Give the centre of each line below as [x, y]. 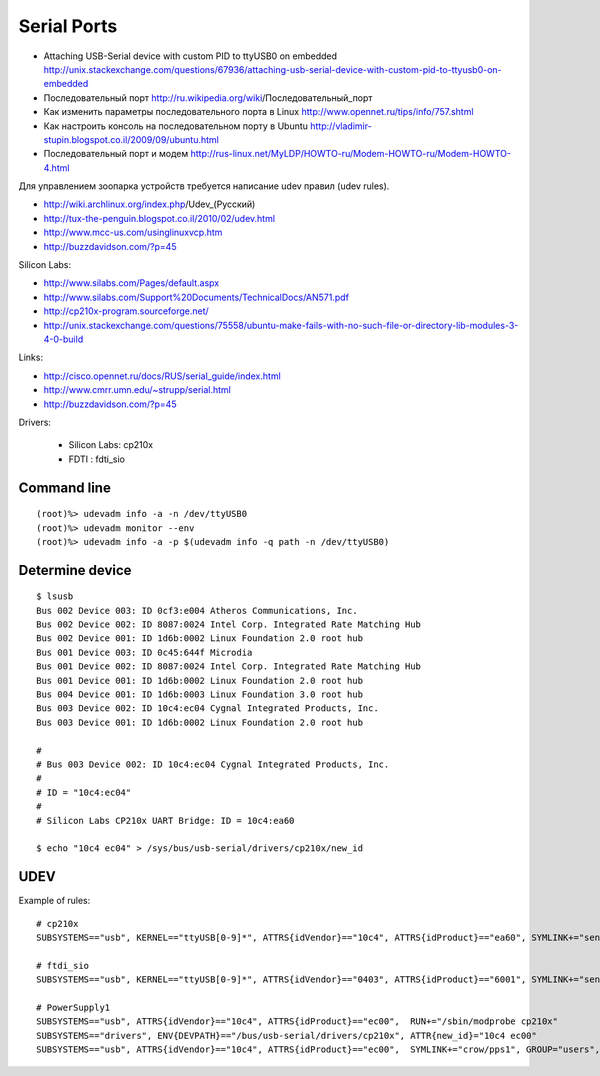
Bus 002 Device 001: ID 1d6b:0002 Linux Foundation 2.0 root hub [200, 638]
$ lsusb [55, 596]
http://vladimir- [341, 126]
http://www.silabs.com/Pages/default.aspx [131, 283]
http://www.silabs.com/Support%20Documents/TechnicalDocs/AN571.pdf [196, 297]
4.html [56, 167]
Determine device [75, 570]
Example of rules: [54, 901]
